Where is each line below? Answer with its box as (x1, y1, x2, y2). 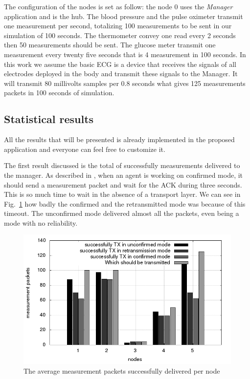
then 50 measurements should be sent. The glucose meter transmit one (4, 40, 216, 50)
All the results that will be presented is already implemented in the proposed (4, 134, 235, 145)
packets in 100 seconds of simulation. (4, 87, 114, 98)
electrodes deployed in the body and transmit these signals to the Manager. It (4, 68, 238, 79)
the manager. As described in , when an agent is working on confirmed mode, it (4, 169, 243, 180)
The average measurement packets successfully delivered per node (23, 366, 220, 376)
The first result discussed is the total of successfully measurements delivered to (4, 160, 240, 170)
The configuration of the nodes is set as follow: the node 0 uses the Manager (4, 1, 233, 11)
